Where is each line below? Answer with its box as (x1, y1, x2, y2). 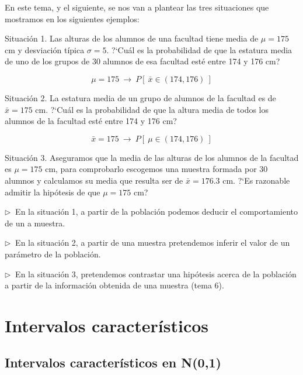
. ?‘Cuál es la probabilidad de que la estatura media (106, 43, 292, 56)
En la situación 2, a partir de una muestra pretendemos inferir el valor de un (15, 236, 290, 249)
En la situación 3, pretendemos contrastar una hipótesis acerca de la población (15, 267, 297, 280)
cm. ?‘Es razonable (222, 174, 290, 186)
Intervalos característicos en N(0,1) (5, 353, 221, 371)
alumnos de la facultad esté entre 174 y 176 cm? (5, 115, 177, 127)
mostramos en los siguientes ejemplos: (5, 12, 140, 25)
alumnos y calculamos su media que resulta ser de (5, 174, 183, 186)
